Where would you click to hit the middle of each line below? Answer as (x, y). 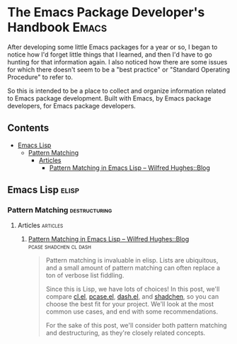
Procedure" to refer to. (40, 77)
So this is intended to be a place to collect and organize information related (117, 91)
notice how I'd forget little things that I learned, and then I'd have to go (110, 55)
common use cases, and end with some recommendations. (132, 311)
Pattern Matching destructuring (60, 210)
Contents (28, 128)
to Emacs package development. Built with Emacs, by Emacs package (109, 98)
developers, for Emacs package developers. (71, 105)
